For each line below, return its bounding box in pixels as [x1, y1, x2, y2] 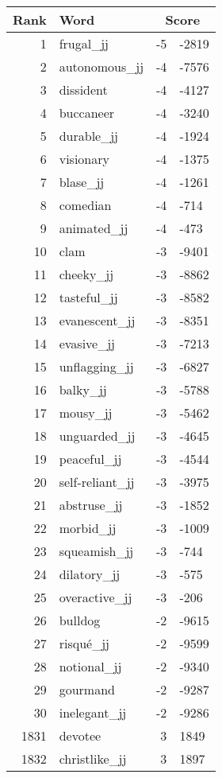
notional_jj [59, 657, 122, 675]
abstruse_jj [59, 496, 123, 514]
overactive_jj [59, 588, 132, 606]
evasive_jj [59, 334, 116, 352]
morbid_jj [59, 519, 117, 537]
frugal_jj [59, 34, 109, 53]
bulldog [59, 611, 101, 629]
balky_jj [59, 380, 107, 399]
